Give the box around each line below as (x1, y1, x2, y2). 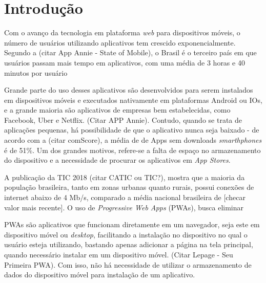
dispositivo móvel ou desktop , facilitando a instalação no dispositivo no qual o (4, 229, 248, 240)
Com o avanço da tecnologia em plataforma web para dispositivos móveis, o (4, 27, 240, 38)
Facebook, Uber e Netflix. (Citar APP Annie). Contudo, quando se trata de (4, 114, 242, 125)
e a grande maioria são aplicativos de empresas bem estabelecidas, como (4, 104, 231, 115)
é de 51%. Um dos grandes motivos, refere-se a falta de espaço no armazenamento (4, 144, 261, 155)
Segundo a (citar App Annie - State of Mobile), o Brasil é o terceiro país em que (4, 47, 257, 58)
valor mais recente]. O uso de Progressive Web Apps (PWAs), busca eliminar (4, 202, 244, 212)
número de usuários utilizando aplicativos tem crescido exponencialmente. (4, 37, 236, 48)
